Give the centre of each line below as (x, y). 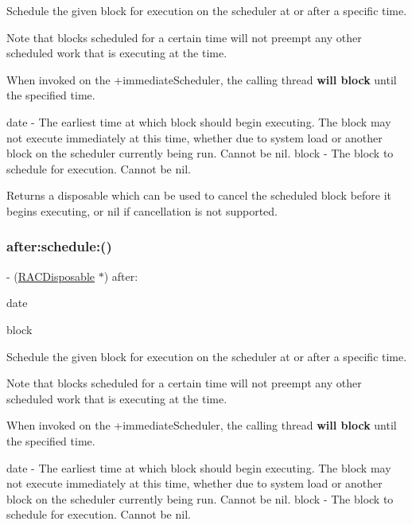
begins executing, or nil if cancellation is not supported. (142, 210)
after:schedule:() (59, 246)
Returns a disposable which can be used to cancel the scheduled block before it (199, 195)
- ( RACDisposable (51, 276)
